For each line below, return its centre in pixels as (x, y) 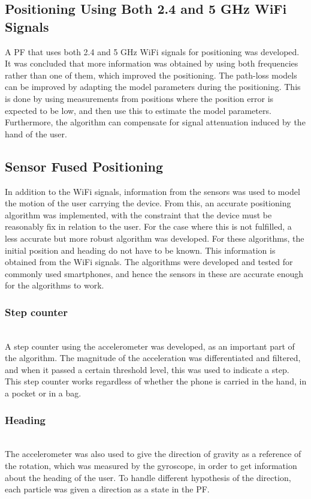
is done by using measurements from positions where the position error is (139, 98)
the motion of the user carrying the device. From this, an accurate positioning (148, 203)
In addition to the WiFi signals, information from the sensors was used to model (153, 191)
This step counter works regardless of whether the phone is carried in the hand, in (156, 381)
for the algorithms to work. (55, 285)
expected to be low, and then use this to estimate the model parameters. (138, 110)
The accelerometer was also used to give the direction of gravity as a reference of (153, 454)
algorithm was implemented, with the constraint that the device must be (138, 214)
